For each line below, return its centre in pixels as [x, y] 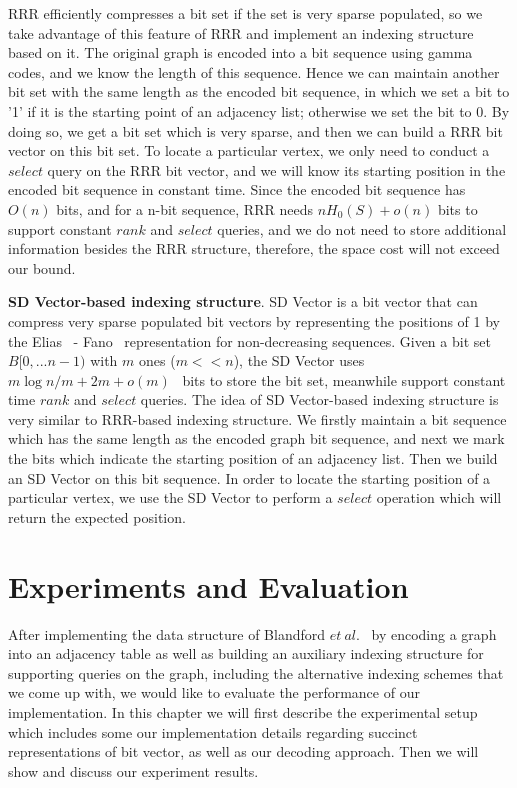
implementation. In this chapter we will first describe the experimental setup [243, 711]
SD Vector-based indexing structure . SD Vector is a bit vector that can [243, 301]
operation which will [439, 497]
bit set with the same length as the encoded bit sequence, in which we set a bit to [259, 91]
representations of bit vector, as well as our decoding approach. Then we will [243, 751]
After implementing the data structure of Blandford [167, 633]
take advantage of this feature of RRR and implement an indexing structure [241, 32]
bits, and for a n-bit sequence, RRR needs [184, 208]
